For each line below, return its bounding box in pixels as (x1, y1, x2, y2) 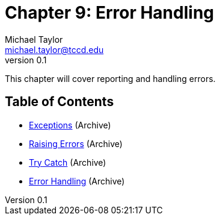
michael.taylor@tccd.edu (5, 44, 104, 55)
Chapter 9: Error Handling (5, 2, 215, 23)
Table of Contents (5, 94, 114, 110)
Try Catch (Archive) (29, 157, 106, 168)
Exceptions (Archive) (29, 119, 111, 130)
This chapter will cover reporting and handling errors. (5, 73, 216, 84)
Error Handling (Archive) (29, 175, 125, 186)
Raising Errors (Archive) (29, 138, 123, 149)
